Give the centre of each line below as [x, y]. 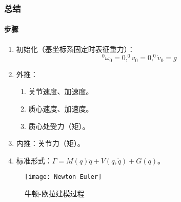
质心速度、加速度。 [61, 108]
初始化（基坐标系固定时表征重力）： [75, 49]
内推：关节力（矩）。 [50, 143]
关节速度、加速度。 [61, 91]
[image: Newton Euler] [63, 177]
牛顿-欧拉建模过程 [55, 193]
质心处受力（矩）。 [59, 126]
